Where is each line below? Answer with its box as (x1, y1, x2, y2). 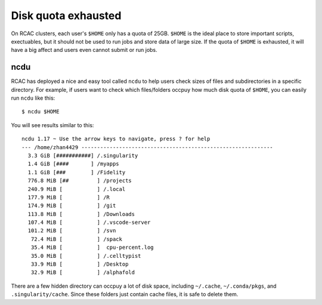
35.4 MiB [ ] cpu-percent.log (30, 244, 154, 251)
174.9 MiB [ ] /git (27, 202, 116, 209)
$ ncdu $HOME (21, 108, 60, 115)
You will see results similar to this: (11, 121, 94, 128)
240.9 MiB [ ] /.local (27, 186, 126, 192)
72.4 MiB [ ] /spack (30, 236, 122, 242)
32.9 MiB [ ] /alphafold (30, 269, 135, 276)
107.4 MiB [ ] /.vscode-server (27, 219, 151, 226)
